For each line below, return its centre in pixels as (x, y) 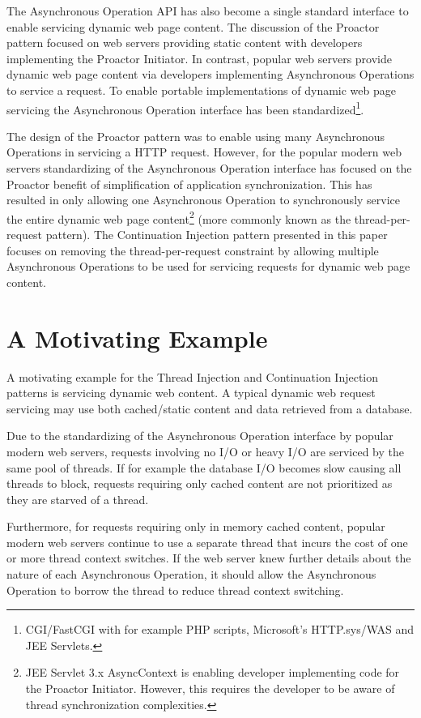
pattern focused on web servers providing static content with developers (185, 43)
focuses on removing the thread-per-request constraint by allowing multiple (193, 250)
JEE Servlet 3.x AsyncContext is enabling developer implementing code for (213, 672)
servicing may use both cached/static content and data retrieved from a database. (210, 408)
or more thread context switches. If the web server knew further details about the (209, 558)
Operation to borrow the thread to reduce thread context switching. (175, 590)
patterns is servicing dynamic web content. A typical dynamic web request (191, 393)
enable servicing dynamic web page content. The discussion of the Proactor (193, 26)
